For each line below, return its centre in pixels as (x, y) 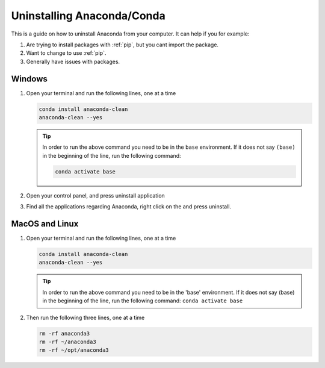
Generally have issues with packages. (73, 61)
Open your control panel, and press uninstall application (95, 195)
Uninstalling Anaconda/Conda (88, 16)
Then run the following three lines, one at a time (85, 317)
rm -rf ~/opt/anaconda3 (74, 350)
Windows (29, 79)
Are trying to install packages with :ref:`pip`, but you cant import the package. (122, 45)
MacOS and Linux (45, 224)
